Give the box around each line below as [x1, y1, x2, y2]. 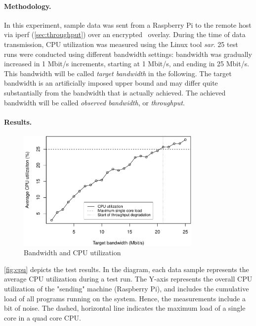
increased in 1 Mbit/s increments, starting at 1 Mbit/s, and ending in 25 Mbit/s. [4, 58, 250, 69]
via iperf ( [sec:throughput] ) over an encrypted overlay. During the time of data [4, 29, 246, 40]
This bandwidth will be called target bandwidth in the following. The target [4, 68, 232, 78]
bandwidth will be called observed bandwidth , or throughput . [4, 97, 185, 107]
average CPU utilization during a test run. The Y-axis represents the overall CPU [4, 274, 253, 284]
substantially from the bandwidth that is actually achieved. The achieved [4, 87, 226, 97]
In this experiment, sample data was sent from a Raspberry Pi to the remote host [4, 19, 252, 30]
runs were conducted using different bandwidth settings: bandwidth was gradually [4, 48, 252, 59]
